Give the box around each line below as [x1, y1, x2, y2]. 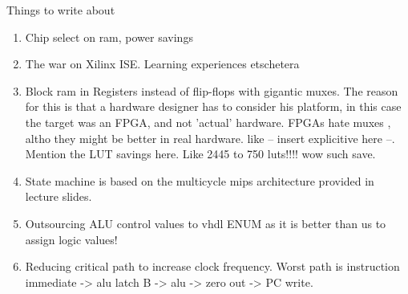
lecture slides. [25, 188, 92, 205]
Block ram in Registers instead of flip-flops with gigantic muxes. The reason [25, 82, 398, 99]
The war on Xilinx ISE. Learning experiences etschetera [25, 55, 300, 72]
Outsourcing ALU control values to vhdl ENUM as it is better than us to [25, 214, 386, 231]
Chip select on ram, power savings [25, 28, 193, 45]
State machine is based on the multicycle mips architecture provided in [25, 172, 374, 189]
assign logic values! [25, 231, 118, 247]
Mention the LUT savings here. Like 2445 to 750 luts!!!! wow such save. [25, 145, 376, 162]
